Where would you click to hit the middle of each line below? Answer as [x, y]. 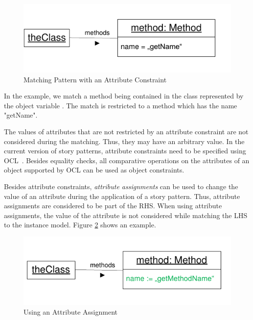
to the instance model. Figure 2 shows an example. [80, 225]
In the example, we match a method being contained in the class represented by [124, 96]
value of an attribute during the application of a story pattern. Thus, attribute [122, 196]
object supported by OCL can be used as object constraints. [94, 170]
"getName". [21, 115]
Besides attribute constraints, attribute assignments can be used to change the [121, 186]
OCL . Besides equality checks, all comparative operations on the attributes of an [127, 160]
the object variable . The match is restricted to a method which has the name [121, 105]
